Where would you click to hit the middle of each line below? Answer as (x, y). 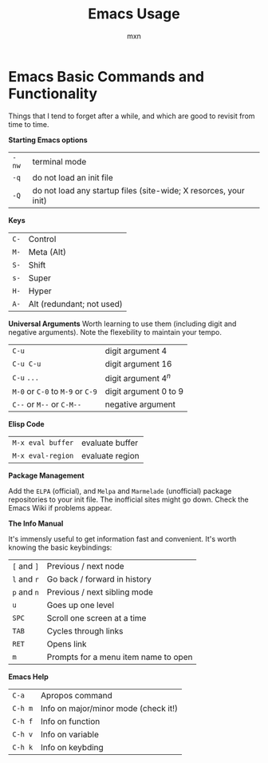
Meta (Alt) (47, 252)
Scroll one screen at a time (97, 618)
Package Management (47, 475)
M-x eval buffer (43, 443)
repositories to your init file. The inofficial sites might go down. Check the (128, 499)
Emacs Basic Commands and (106, 76)
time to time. (29, 124)
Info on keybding (72, 748)
